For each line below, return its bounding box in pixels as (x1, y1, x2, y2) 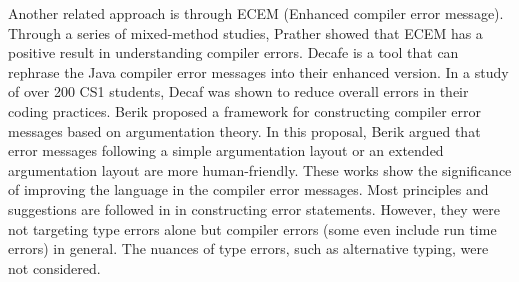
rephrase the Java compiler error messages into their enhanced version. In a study (8, 61, 509, 82)
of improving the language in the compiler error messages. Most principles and (8, 179, 489, 200)
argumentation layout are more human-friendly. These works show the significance (8, 159, 512, 180)
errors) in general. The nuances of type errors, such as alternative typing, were (8, 238, 489, 259)
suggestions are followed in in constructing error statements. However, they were (8, 198, 500, 219)
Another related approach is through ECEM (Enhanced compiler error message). (8, 3, 504, 23)
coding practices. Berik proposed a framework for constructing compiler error (8, 100, 481, 121)
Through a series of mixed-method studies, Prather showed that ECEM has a (8, 22, 483, 43)
